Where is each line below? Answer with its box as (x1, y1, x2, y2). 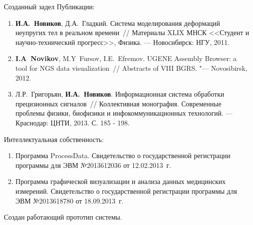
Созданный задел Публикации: (4, 1, 95, 11)
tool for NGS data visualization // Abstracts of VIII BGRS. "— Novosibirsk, (15, 62, 248, 73)
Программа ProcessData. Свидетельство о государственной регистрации (15, 150, 231, 161)
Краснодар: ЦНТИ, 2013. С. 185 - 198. (15, 117, 130, 127)
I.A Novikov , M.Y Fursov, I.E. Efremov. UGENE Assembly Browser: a (15, 53, 237, 63)
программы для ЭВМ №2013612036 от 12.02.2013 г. (15, 160, 171, 170)
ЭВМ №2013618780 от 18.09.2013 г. (15, 195, 124, 205)
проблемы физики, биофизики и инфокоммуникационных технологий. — (15, 108, 233, 118)
